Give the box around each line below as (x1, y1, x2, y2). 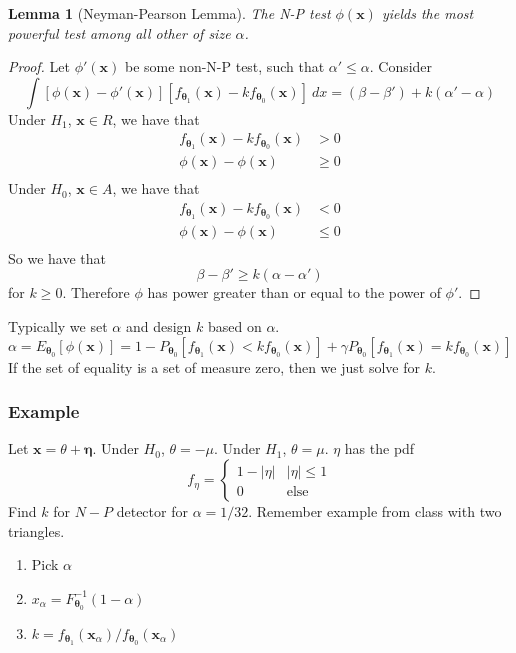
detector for (116, 501, 188, 522)
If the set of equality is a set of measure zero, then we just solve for (8, 356, 420, 377)
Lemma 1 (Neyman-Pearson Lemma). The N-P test (8, 3, 331, 23)
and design (125, 316, 192, 337)
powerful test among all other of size (8, 22, 231, 43)
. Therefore (62, 282, 130, 303)
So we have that (8, 247, 106, 268)
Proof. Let (8, 56, 70, 77)
